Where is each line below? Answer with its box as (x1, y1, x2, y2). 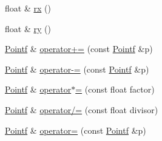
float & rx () (5, 2, 51, 14)
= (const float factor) (75, 83, 155, 96)
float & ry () (5, 22, 51, 34)
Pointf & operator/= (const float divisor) (5, 103, 158, 116)
